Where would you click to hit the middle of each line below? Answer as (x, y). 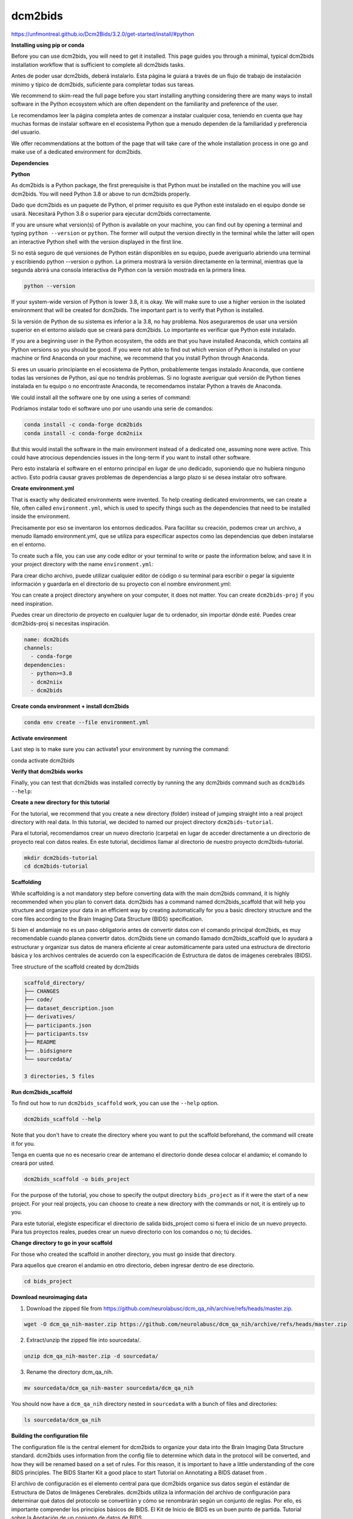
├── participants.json (58, 1025)
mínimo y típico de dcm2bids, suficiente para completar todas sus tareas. (103, 84)
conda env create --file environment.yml (86, 722)
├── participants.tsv (56, 1034)
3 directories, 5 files (59, 1076)
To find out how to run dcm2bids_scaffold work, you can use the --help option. (115, 1103)
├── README (40, 1042)
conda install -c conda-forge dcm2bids (83, 425)
